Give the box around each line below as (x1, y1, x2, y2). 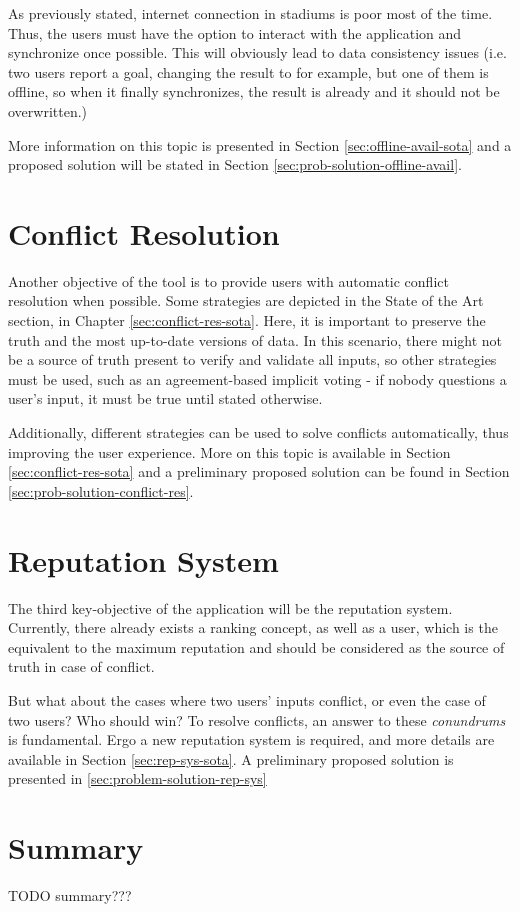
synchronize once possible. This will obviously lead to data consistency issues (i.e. (8, 42, 507, 63)
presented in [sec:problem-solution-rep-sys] (8, 768, 267, 789)
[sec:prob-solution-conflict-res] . (8, 480, 194, 501)
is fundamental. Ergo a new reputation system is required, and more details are (8, 729, 495, 750)
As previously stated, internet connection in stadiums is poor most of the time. (8, 3, 493, 23)
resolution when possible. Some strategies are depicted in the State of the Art (8, 290, 484, 311)
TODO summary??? (8, 885, 132, 905)
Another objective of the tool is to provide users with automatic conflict (8, 270, 449, 291)
